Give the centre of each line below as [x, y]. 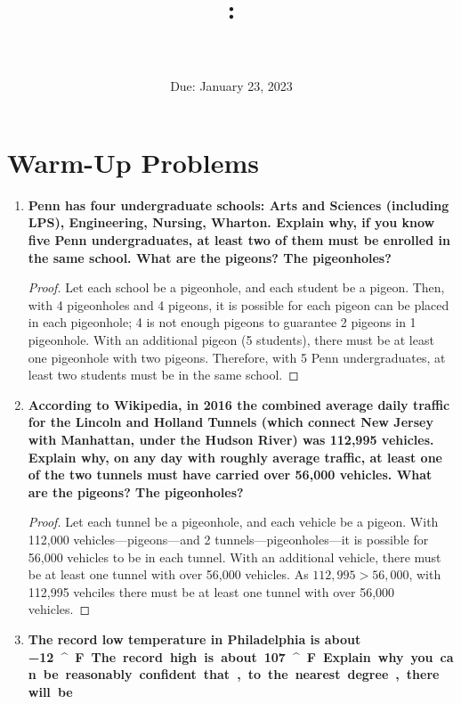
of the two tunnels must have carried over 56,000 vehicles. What [230, 475]
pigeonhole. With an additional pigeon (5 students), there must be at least [231, 340]
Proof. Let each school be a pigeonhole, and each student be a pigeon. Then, [236, 287]
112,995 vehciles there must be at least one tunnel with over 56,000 [211, 591]
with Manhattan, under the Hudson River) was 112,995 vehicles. [231, 439]
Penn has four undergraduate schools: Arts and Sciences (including [239, 205]
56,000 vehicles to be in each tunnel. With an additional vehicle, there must [235, 557]
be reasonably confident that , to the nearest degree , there [241, 674]
